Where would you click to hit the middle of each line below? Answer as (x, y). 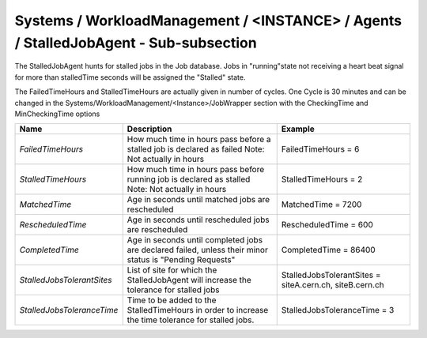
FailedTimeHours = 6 (320, 149)
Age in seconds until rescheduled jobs (198, 220)
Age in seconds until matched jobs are (198, 200)
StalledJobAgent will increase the (189, 280)
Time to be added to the (172, 300)
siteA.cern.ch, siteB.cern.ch (333, 285)
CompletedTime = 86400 (328, 250)
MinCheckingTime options (57, 114)
